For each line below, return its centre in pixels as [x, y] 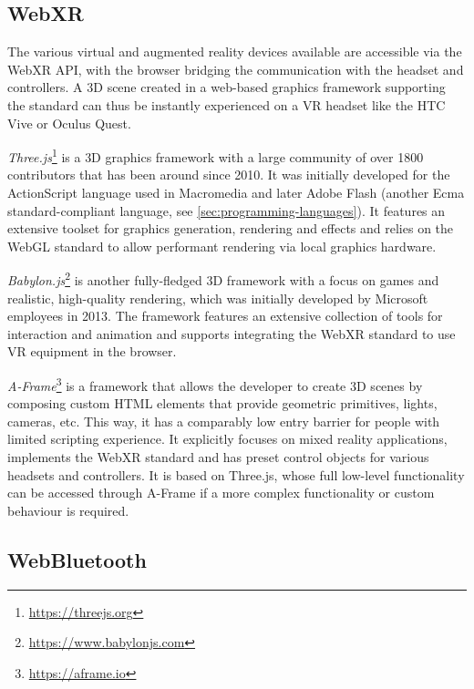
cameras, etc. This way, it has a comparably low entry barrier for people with [224, 421]
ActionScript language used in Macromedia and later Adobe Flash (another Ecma [236, 193]
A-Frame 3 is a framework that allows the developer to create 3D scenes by [215, 384]
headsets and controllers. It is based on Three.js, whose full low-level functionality [236, 474]
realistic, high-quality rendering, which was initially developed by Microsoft [218, 298]
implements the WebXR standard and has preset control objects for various [218, 457]
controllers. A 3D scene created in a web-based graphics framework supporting [227, 87]
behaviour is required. [68, 510]
